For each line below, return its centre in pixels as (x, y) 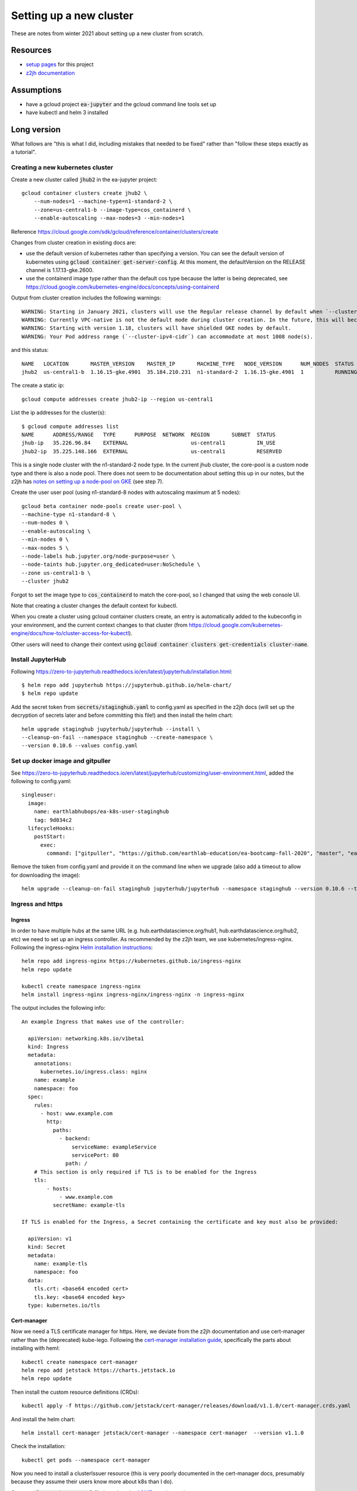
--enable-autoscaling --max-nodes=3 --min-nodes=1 (109, 218)
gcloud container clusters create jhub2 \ (84, 193)
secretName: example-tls (89, 1205)
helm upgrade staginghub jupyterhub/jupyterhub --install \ (111, 729)
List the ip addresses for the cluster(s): (59, 413)
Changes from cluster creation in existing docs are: (74, 242)
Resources (31, 50)
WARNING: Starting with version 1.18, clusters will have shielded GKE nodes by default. (156, 328)
